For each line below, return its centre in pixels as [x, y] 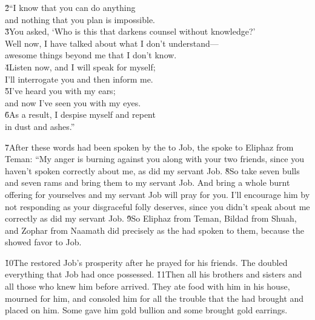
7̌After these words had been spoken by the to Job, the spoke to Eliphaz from [149, 147]
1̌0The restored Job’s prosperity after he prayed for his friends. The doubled [146, 262]
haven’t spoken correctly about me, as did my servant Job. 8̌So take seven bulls [152, 170]
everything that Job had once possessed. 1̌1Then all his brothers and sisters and [154, 274]
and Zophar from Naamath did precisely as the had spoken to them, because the [154, 230]
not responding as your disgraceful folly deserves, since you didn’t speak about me [157, 206]
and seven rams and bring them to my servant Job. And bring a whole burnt [148, 182]
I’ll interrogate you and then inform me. [79, 79]
